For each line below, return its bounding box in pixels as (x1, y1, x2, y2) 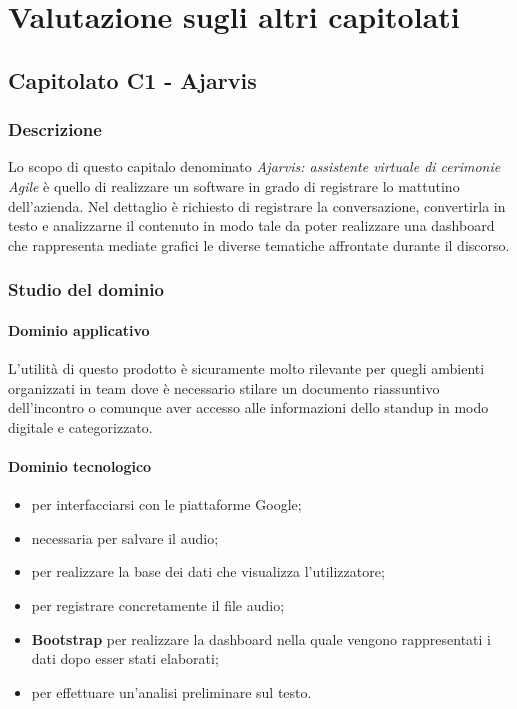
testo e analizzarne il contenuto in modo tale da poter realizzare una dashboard (8, 215, 495, 236)
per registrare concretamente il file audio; (31, 594, 285, 615)
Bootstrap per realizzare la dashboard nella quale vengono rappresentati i (31, 628, 491, 649)
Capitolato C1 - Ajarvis (8, 64, 257, 95)
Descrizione (8, 117, 102, 142)
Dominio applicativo (8, 319, 150, 340)
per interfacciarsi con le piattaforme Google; (31, 494, 302, 515)
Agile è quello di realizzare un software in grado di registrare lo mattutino (8, 175, 460, 196)
